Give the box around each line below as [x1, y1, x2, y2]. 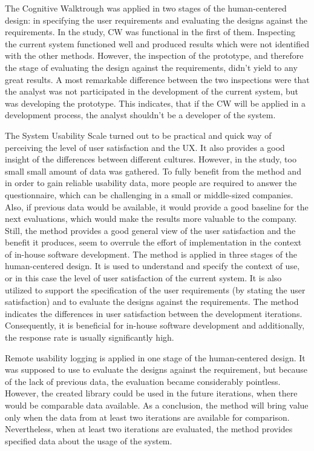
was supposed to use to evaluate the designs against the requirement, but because [5, 363, 307, 376]
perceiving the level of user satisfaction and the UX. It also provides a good [5, 141, 285, 153]
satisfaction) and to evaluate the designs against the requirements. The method [5, 295, 299, 308]
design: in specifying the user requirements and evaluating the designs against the [5, 13, 307, 26]
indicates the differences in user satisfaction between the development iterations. [5, 307, 303, 319]
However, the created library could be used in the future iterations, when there [5, 387, 298, 399]
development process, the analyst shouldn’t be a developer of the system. [5, 109, 276, 121]
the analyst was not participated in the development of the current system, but [5, 85, 298, 98]
